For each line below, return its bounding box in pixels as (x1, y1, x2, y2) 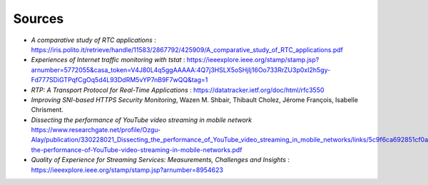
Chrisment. (31, 106, 64, 114)
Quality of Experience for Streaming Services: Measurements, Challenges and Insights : (31, 156, 290, 164)
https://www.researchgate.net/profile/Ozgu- (31, 126, 161, 134)
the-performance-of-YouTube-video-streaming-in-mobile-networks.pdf (31, 145, 243, 154)
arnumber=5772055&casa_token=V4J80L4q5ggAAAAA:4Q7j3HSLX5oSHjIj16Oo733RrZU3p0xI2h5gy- (31, 65, 331, 74)
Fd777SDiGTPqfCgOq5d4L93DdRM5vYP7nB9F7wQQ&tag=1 (31, 76, 208, 84)
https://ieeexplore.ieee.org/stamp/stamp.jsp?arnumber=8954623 (31, 165, 224, 174)
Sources (13, 11, 64, 26)
